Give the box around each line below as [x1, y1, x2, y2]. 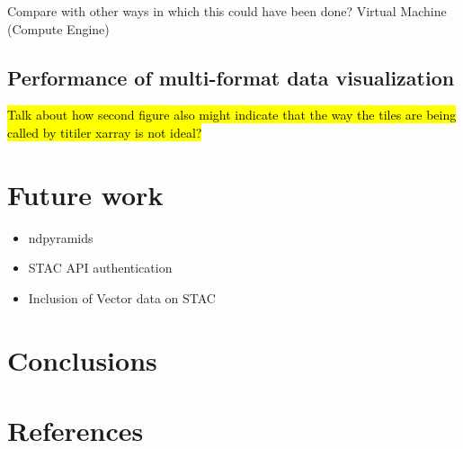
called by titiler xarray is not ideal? [7, 122, 202, 141]
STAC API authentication [28, 258, 173, 277]
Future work [7, 175, 164, 212]
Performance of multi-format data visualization [7, 63, 455, 91]
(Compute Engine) [7, 19, 110, 38]
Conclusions [7, 341, 157, 378]
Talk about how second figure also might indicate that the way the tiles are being [7, 105, 457, 124]
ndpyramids [28, 228, 93, 247]
